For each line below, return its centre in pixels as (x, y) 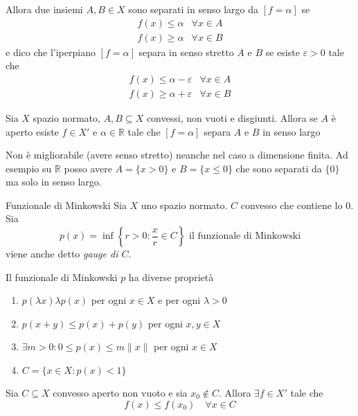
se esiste (283, 52)
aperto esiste (32, 131)
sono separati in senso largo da (193, 9)
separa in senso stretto (186, 52)
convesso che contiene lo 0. (297, 205)
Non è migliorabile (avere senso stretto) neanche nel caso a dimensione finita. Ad (177, 155)
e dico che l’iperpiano (51, 52)
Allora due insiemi (44, 9)
